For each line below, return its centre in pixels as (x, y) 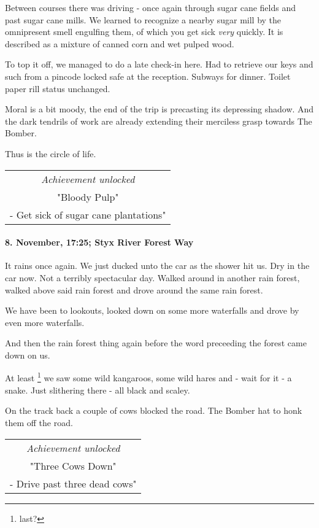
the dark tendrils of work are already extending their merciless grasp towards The (159, 121)
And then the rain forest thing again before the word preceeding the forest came (156, 343)
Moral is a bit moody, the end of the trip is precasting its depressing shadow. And (159, 109)
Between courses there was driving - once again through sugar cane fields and (151, 7)
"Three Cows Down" (73, 465)
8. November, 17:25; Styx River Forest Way (99, 242)
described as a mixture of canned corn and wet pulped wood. (120, 43)
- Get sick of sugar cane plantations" (88, 214)
